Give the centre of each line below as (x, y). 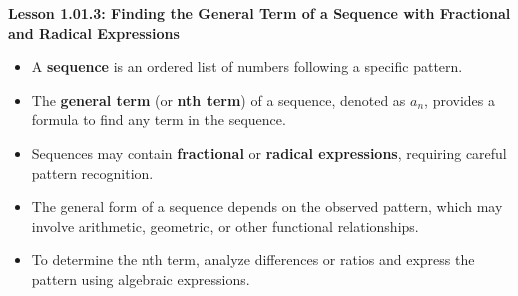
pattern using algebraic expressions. (140, 278)
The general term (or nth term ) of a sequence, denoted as (218, 99)
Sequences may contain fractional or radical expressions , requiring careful (269, 152)
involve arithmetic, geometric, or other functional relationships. (225, 225)
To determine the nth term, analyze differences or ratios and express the (253, 259)
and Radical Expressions (94, 32)
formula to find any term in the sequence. (158, 119)
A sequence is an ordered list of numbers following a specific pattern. (247, 66)
